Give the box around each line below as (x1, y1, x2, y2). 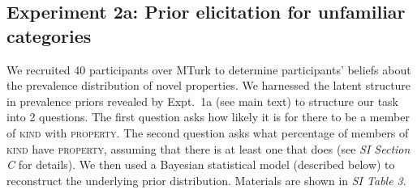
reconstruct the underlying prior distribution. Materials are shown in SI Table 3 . (6, 171, 406, 188)
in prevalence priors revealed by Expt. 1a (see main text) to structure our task (6, 92, 398, 109)
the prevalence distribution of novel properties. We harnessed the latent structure (6, 77, 411, 94)
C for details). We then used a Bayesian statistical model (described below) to (6, 156, 395, 173)
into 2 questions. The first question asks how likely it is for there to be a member (6, 108, 410, 125)
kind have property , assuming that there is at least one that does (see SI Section (6, 140, 411, 157)
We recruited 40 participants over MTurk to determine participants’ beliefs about (6, 61, 411, 78)
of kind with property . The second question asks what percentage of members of (6, 124, 409, 141)
